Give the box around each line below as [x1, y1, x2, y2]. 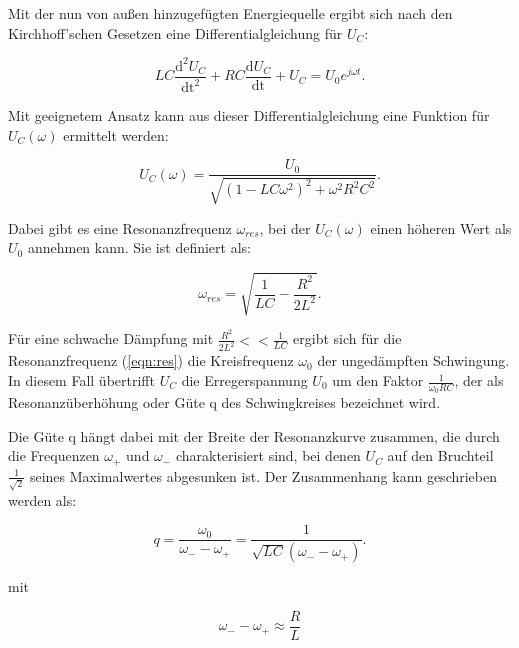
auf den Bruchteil [387, 445, 494, 466]
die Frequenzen [8, 445, 100, 466]
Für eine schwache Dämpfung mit [8, 328, 214, 349]
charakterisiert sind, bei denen [175, 445, 361, 466]
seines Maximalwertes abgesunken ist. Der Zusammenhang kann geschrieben [29, 465, 498, 486]
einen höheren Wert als [370, 217, 512, 238]
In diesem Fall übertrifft [8, 370, 155, 391]
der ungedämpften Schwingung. [317, 350, 510, 371]
